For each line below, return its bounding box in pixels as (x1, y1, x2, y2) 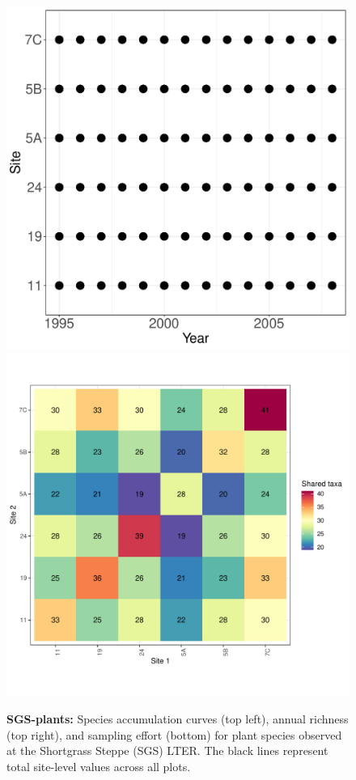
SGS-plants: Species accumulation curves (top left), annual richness (6, 710, 349, 727)
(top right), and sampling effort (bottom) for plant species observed (6, 726, 342, 743)
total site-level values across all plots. (6, 757, 191, 774)
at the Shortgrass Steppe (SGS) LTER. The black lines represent (6, 742, 328, 759)
